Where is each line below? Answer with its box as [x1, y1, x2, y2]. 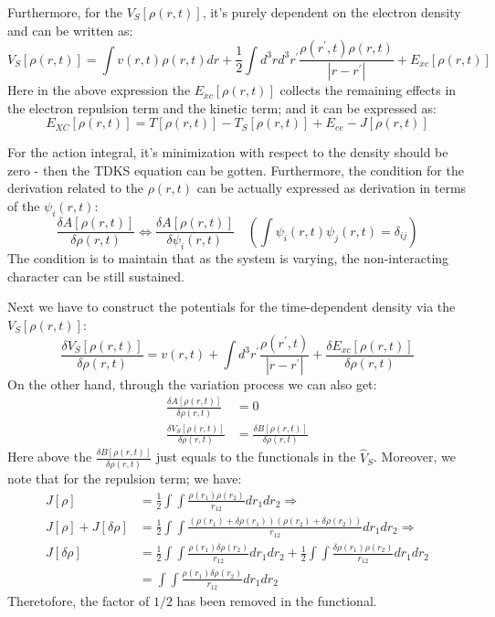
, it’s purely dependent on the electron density [202, 3, 461, 21]
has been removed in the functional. [176, 590, 377, 610]
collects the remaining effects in [279, 80, 457, 100]
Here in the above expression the [7, 80, 191, 100]
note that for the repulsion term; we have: [7, 469, 242, 487]
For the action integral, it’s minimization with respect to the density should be [7, 143, 448, 162]
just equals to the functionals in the [155, 447, 356, 466]
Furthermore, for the [7, 3, 122, 21]
